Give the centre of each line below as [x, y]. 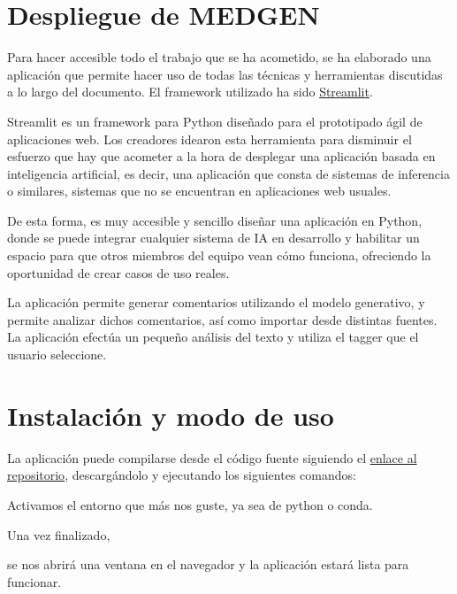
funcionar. [34, 581]
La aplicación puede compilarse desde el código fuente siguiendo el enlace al [212, 457]
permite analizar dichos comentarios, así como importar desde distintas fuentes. [222, 319]
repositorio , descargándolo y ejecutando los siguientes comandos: [182, 475]
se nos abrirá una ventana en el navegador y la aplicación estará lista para [208, 564]
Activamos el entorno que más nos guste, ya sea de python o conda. [190, 504]
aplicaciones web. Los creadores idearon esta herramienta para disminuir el [209, 139]
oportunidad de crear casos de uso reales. [118, 272]
